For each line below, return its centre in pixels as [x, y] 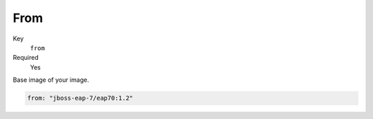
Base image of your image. [51, 80]
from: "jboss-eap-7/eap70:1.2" [80, 98]
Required [26, 58]
